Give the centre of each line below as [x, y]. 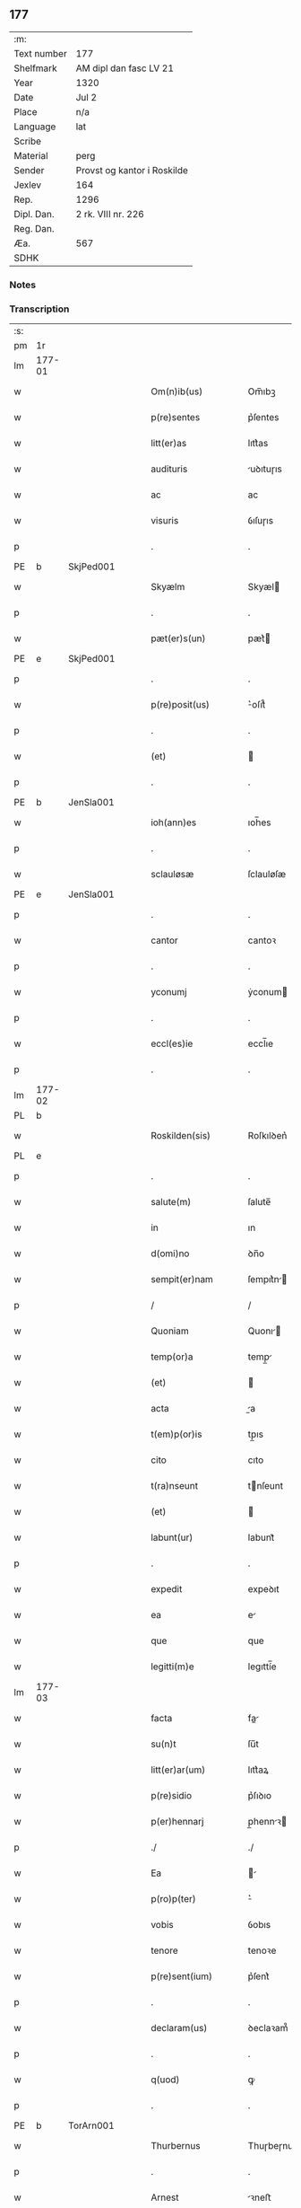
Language [35, 127]
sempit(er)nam [182, 1280]
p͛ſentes [263, 418]
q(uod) [165, 2080]
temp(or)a [172, 1357]
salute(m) [171, 1202]
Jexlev [28, 185]
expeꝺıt [263, 1589]
